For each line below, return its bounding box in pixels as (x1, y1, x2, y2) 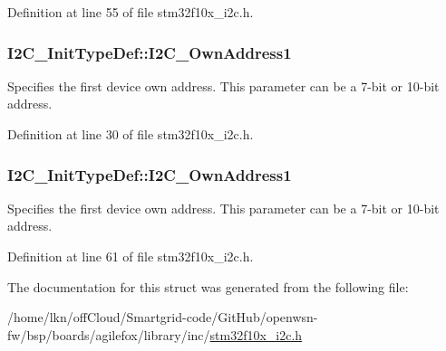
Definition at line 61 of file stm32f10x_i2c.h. (7, 247, 254, 265)
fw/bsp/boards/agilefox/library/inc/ (7, 325, 210, 344)
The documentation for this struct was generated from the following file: (7, 277, 409, 296)
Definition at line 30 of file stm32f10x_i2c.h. (7, 125, 254, 143)
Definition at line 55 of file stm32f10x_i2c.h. (7, 3, 254, 21)
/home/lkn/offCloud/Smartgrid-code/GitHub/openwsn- (7, 308, 318, 327)
